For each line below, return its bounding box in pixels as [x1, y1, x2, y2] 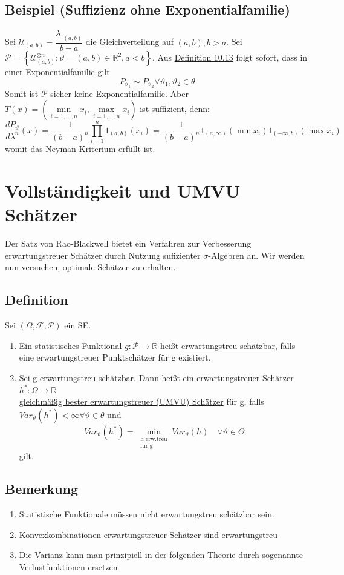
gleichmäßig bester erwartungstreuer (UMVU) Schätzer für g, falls [19, 395, 264, 408]
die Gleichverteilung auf [85, 35, 174, 48]
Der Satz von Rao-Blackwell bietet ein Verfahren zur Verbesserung [5, 237, 252, 250]
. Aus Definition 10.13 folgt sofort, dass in [152, 51, 308, 64]
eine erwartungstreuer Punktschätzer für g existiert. [19, 351, 211, 364]
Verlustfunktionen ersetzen [19, 560, 118, 573]
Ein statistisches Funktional [19, 339, 122, 351]
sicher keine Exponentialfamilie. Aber [50, 87, 189, 99]
